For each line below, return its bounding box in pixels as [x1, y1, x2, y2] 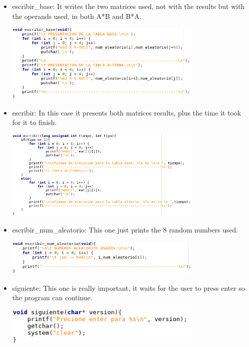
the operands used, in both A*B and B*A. [12, 10, 142, 21]
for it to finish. [12, 117, 57, 127]
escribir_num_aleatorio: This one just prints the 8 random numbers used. [12, 225, 238, 234]
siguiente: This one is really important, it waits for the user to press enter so [12, 282, 245, 293]
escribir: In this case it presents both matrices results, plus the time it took [12, 107, 241, 117]
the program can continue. [12, 292, 92, 303]
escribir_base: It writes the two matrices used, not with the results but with [12, 1, 245, 11]
